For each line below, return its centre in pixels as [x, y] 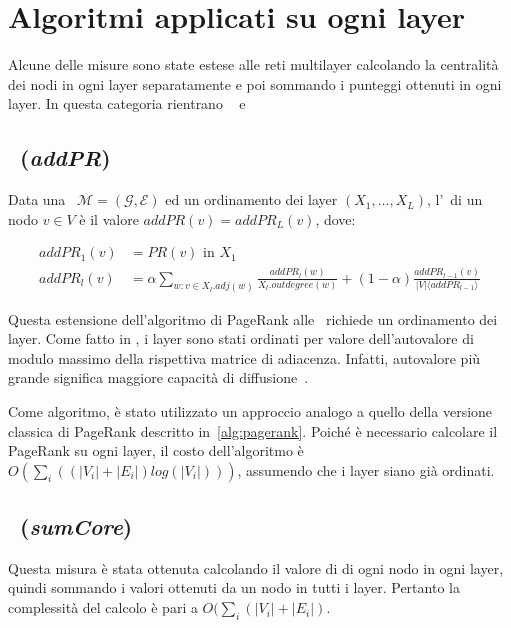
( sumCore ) [76, 526]
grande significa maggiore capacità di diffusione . [158, 377]
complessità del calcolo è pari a [103, 607]
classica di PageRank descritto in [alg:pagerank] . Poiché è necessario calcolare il [253, 430]
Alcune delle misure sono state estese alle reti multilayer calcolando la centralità [253, 64]
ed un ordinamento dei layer [251, 199]
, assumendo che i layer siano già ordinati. [366, 469]
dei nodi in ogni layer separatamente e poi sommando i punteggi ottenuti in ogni [255, 83]
